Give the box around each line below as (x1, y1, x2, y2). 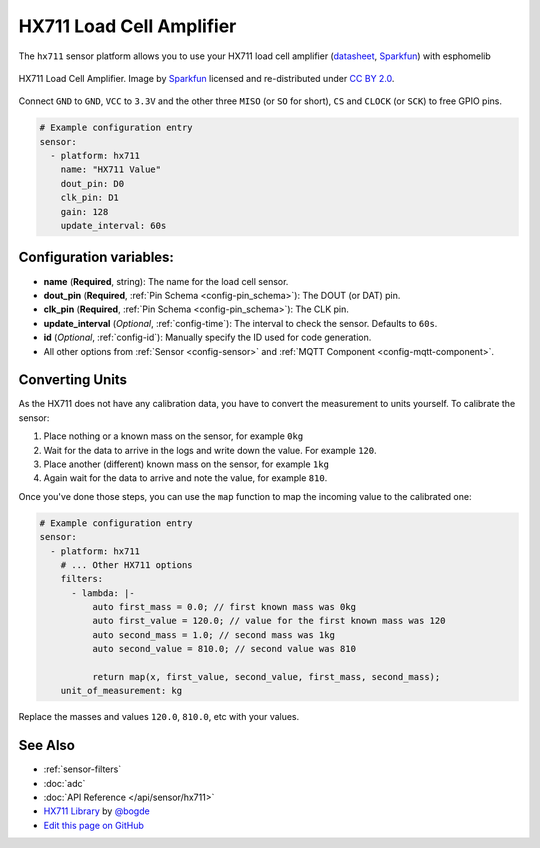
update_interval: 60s (60, 220, 167, 232)
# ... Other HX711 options (60, 559, 194, 570)
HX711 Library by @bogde (43, 805, 150, 817)
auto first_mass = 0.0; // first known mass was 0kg (91, 601, 357, 613)
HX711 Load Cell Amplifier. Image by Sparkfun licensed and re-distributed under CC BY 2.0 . (18, 72, 395, 84)
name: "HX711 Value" (60, 164, 162, 175)
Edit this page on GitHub (43, 819, 145, 831)
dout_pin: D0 (60, 178, 125, 189)
